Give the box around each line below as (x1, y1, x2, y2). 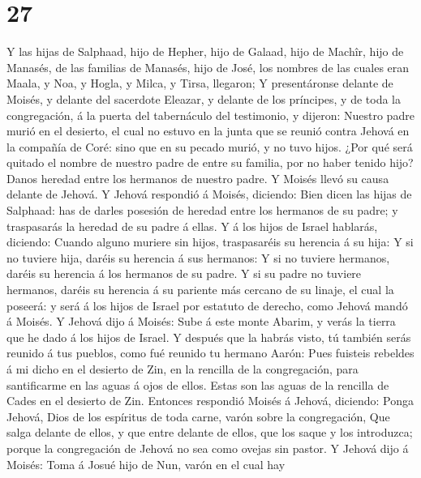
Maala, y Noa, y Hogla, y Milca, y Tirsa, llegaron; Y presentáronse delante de (6, 75, 393, 92)
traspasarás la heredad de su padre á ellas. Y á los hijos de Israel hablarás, (6, 217, 378, 234)
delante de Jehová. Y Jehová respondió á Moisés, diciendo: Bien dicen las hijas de (6, 186, 412, 203)
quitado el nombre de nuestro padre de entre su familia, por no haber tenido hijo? (6, 154, 414, 171)
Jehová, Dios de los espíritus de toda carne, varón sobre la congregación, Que (6, 408, 390, 425)
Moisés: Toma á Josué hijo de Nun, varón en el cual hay (6, 455, 286, 472)
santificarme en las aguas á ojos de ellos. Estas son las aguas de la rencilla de (6, 376, 389, 393)
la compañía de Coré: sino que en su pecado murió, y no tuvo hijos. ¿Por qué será (6, 138, 413, 155)
